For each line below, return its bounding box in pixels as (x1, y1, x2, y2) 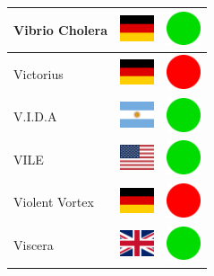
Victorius (13, 64, 64, 83)
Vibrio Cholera (13, 20, 108, 39)
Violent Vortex (13, 192, 94, 211)
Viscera (13, 236, 54, 254)
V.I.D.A (13, 107, 57, 126)
